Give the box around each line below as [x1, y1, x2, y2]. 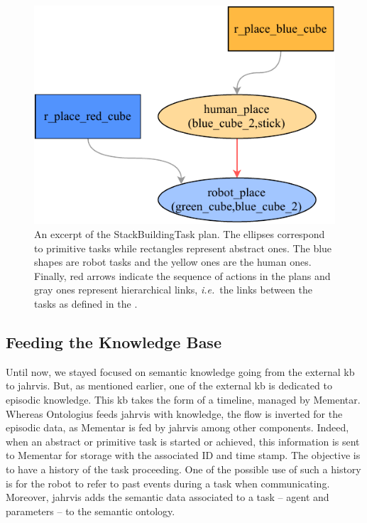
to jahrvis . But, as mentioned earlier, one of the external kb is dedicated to [6, 378, 332, 393]
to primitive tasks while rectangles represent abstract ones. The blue [34, 240, 332, 255]
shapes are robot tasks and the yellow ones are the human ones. [34, 254, 312, 269]
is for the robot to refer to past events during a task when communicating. [6, 475, 330, 490]
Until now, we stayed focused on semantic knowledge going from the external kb [6, 364, 355, 379]
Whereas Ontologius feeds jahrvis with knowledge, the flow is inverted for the [6, 406, 343, 421]
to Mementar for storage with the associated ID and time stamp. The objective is [6, 448, 361, 463]
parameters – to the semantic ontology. [6, 503, 175, 518]
